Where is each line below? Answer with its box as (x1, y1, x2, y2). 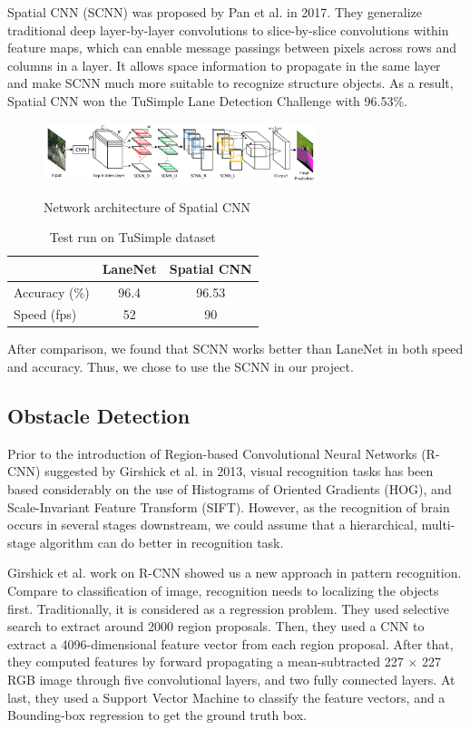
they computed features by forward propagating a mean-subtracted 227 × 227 (7, 652, 441, 671)
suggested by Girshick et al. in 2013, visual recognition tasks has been (44, 462, 434, 481)
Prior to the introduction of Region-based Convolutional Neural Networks (7, 443, 417, 462)
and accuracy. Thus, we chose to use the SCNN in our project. (7, 357, 354, 376)
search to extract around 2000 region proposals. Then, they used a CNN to (7, 617, 425, 636)
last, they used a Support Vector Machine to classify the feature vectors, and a (7, 687, 446, 706)
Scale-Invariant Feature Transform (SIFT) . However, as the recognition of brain (7, 497, 450, 516)
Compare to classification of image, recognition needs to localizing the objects (7, 581, 439, 600)
